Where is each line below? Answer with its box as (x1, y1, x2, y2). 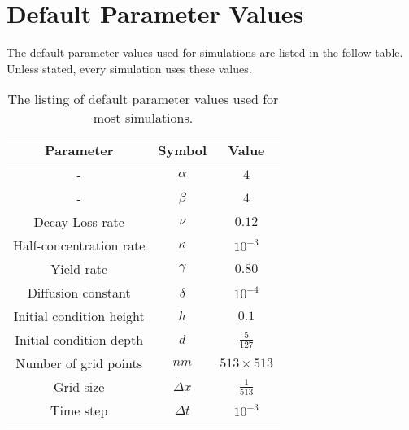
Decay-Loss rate (33, 212, 124, 232)
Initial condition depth (15, 330, 144, 350)
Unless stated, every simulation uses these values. (7, 59, 252, 76)
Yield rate (50, 259, 108, 279)
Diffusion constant (27, 283, 131, 302)
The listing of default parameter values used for (7, 89, 279, 109)
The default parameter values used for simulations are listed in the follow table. (7, 44, 403, 61)
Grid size (53, 377, 105, 397)
